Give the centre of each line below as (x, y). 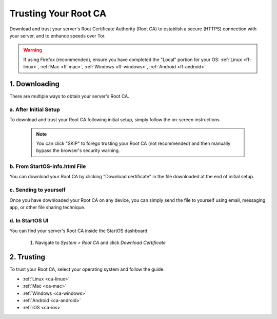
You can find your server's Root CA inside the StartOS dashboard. (79, 231)
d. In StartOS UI (29, 220)
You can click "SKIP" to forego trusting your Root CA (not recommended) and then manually (133, 143)
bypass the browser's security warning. (78, 151)
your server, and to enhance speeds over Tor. (58, 35)
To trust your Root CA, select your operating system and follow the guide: (87, 269)
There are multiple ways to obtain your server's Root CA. (69, 96)
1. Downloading (35, 84)
